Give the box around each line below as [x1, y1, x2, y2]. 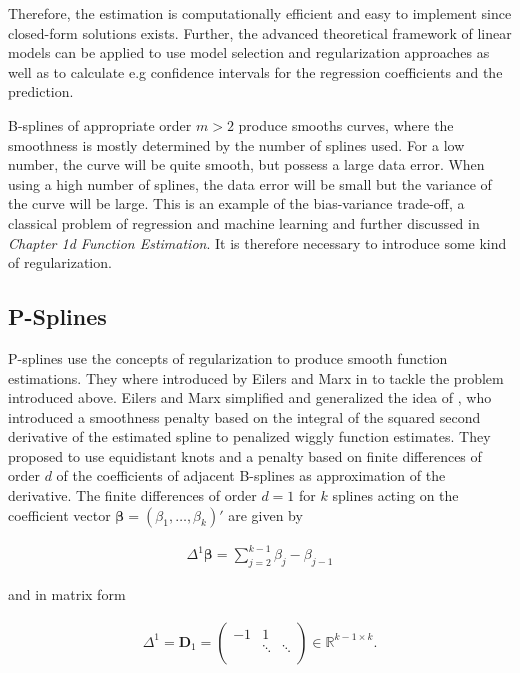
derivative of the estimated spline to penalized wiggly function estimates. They [8, 426, 491, 447]
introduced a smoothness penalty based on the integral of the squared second [8, 406, 481, 427]
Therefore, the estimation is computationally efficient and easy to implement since [8, 3, 512, 23]
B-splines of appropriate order [8, 114, 192, 135]
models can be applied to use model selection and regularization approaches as [8, 42, 490, 63]
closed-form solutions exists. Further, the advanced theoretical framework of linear [8, 22, 512, 43]
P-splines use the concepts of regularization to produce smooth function [8, 347, 448, 368]
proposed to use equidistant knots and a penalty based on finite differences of [8, 445, 482, 466]
